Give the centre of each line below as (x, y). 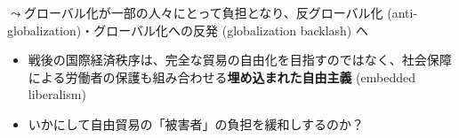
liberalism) (57, 94)
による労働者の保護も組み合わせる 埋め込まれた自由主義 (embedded (221, 77)
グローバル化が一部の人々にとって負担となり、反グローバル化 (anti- (221, 12)
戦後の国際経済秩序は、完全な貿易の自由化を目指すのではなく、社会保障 (240, 60)
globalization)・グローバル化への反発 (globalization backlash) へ (188, 30)
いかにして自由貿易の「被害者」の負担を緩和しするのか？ (196, 123)
